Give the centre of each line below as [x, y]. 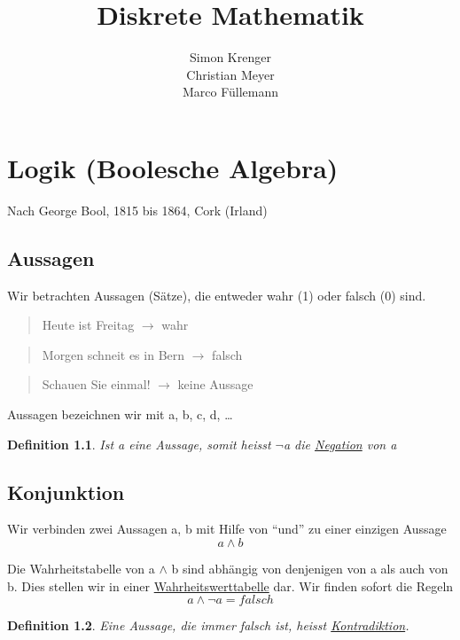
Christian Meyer [230, 74]
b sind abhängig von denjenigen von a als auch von [310, 568]
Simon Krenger [230, 57]
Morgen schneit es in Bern [113, 354]
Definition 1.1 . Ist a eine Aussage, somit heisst [139, 444]
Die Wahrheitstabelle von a [81, 568]
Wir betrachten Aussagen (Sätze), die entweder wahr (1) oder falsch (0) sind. [217, 295]
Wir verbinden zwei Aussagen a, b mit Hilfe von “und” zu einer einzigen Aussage [227, 529]
